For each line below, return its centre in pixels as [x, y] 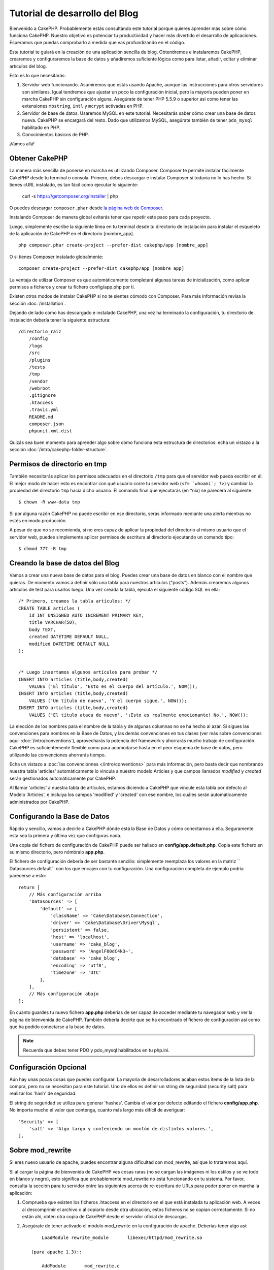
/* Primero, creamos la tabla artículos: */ [75, 601]
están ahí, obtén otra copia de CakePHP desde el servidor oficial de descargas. [105, 1216]
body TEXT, [42, 629]
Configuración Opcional [48, 1067]
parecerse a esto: [28, 876]
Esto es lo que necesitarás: [38, 75]
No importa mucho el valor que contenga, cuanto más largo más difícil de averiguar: [97, 1110]
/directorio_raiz [40, 331]
